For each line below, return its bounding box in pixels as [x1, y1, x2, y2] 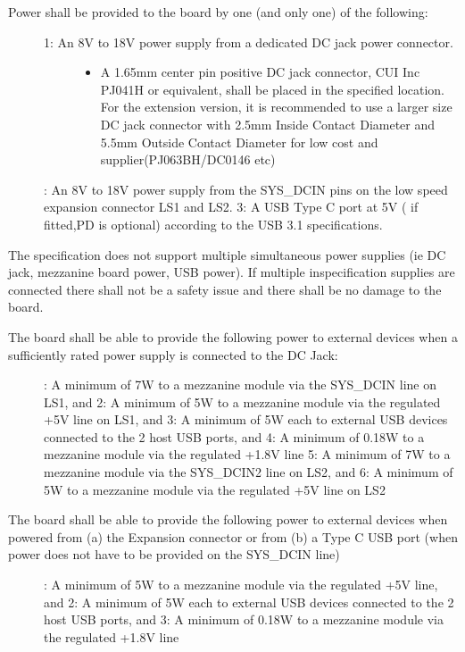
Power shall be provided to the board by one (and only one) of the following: [8, 3, 428, 21]
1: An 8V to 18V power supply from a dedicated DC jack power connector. [44, 32, 453, 51]
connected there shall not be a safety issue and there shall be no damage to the [8, 280, 442, 298]
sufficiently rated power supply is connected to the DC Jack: [8, 345, 338, 364]
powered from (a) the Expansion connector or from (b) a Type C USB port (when [8, 527, 458, 546]
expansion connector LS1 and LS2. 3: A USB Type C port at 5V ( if [44, 197, 419, 216]
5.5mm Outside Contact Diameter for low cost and [100, 132, 378, 151]
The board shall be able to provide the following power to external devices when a [8, 327, 458, 346]
